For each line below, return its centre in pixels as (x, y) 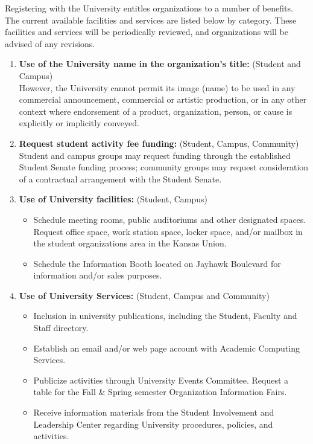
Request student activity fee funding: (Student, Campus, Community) (159, 143)
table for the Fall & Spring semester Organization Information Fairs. (160, 392)
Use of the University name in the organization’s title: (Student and (160, 64)
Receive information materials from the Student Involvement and (154, 412)
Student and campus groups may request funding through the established (155, 155)
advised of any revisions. (50, 43)
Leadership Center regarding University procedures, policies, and (153, 424)
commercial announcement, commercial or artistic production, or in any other (163, 99)
